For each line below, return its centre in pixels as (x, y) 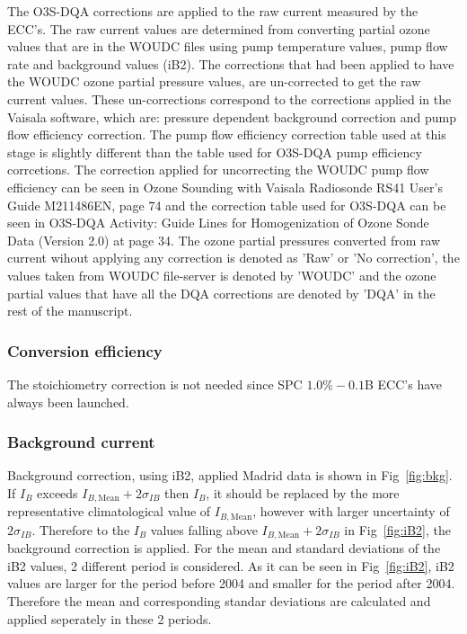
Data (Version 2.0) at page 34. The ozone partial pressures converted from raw (224, 240)
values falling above (204, 529)
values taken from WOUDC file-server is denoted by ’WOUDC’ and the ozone (222, 275)
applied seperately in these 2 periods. (110, 618)
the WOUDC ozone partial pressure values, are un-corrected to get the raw (214, 81)
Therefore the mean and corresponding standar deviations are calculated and (219, 601)
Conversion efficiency (85, 350)
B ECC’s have (404, 384)
